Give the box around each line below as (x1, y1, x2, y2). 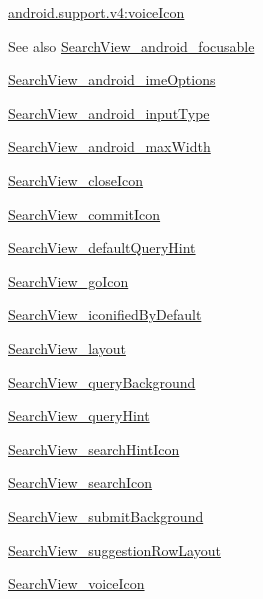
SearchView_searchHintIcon (8, 438, 180, 459)
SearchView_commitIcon (8, 203, 161, 224)
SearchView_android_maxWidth (8, 136, 211, 157)
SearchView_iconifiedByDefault (8, 304, 202, 325)
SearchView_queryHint (8, 405, 150, 426)
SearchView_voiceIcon (8, 573, 145, 594)
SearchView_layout (8, 337, 126, 358)
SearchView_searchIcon (8, 472, 153, 493)
